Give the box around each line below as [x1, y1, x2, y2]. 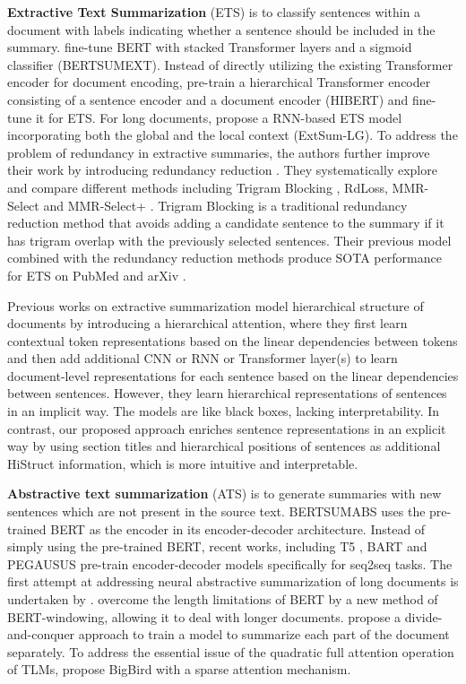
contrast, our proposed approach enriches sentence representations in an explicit [7, 419, 446, 437]
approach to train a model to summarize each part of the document [78, 625, 450, 644]
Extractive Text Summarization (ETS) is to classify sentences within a [7, 3, 421, 21]
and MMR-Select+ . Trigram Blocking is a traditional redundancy [43, 195, 408, 214]
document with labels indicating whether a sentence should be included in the [7, 20, 436, 39]
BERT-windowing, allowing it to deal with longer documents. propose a [7, 607, 401, 626]
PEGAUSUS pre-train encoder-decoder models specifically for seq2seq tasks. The [7, 554, 453, 573]
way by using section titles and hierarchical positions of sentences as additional [7, 437, 441, 455]
